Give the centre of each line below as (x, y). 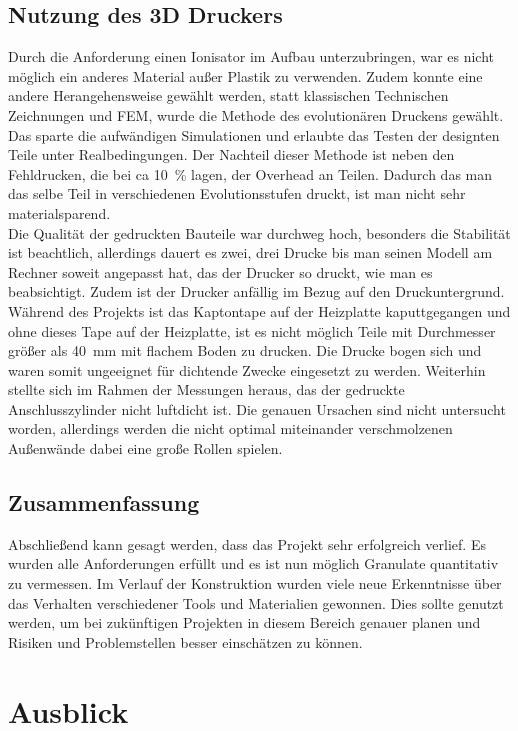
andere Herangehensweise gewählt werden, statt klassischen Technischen (228, 95)
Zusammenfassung (104, 502)
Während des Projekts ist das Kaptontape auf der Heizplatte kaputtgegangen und (259, 310)
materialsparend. (59, 212)
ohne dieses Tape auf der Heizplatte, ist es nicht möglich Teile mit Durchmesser (252, 330)
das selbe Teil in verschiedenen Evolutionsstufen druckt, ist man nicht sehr (237, 193)
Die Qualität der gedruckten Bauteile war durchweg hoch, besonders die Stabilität (259, 232)
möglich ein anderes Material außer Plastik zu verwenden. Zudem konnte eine (245, 75)
